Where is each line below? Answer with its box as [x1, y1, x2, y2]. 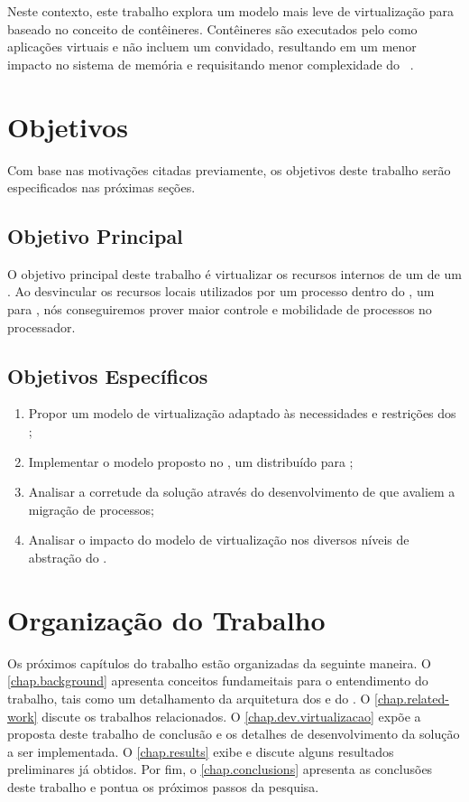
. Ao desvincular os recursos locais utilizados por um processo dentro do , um [7, 282, 435, 301]
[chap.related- [374, 688, 449, 707]
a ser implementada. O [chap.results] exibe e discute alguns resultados [7, 741, 394, 760]
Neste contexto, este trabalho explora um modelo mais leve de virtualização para [7, 2, 455, 20]
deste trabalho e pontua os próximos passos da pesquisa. [7, 777, 319, 796]
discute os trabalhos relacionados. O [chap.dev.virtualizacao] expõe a [41, 706, 421, 725]
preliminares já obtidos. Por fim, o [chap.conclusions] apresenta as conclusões [7, 760, 433, 779]
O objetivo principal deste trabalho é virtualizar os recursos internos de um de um [7, 264, 462, 283]
